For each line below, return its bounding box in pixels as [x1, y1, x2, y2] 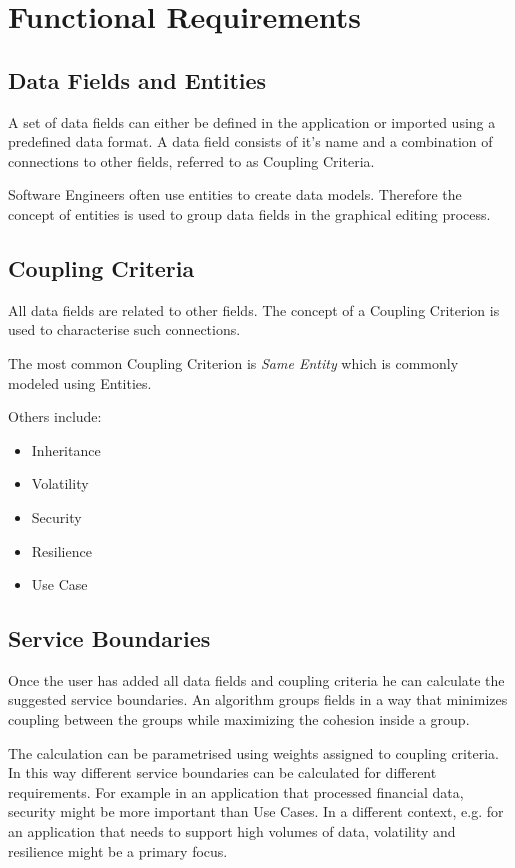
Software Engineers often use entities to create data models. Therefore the [8, 184, 462, 205]
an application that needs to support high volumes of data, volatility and [8, 821, 456, 842]
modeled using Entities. [8, 372, 152, 393]
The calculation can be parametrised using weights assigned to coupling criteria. [8, 742, 499, 763]
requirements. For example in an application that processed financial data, [8, 781, 464, 802]
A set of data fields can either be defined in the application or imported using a [8, 111, 496, 132]
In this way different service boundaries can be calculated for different [8, 762, 437, 783]
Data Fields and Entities [8, 64, 267, 95]
